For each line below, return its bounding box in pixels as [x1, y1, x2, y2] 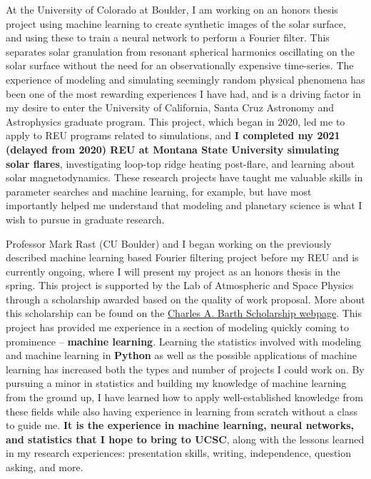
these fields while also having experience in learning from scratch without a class [6, 403, 357, 418]
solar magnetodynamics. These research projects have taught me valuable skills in [6, 170, 363, 185]
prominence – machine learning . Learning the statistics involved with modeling [6, 333, 362, 348]
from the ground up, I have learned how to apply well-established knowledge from [6, 390, 363, 405]
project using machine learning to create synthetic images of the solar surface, [6, 16, 346, 31]
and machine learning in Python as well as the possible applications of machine [6, 348, 357, 363]
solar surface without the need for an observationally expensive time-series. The [6, 58, 354, 73]
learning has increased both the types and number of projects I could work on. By [6, 361, 365, 376]
